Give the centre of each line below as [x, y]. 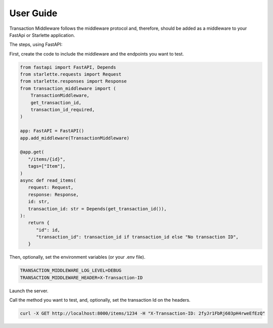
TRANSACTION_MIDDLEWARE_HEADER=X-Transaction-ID [81, 277]
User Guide [33, 13]
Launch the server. [29, 291]
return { [39, 223]
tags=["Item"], [47, 166]
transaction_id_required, [63, 110]
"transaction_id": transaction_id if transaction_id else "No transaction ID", [137, 237]
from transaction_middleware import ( [68, 88]
